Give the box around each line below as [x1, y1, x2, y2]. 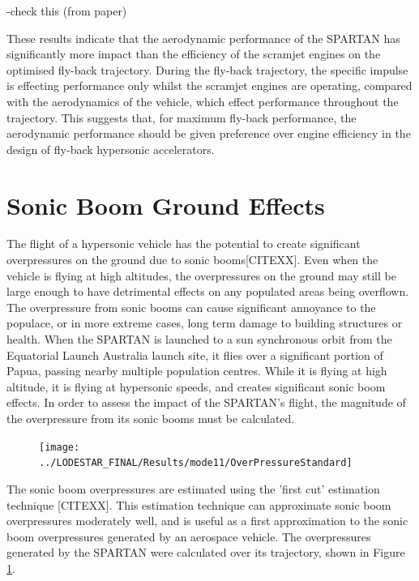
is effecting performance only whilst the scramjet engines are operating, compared [6, 77, 413, 94]
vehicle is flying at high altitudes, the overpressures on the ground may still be [6, 267, 396, 284]
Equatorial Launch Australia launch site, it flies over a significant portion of [6, 346, 383, 363]
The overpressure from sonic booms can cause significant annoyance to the [6, 298, 376, 315]
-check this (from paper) [6, 2, 127, 19]
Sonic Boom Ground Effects [6, 188, 325, 221]
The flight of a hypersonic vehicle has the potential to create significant [6, 235, 361, 252]
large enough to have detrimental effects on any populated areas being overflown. [6, 283, 409, 300]
